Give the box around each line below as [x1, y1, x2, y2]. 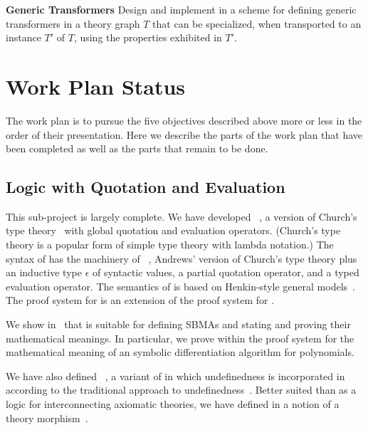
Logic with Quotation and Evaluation [6, 176, 285, 198]
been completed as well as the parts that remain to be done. [6, 141, 268, 156]
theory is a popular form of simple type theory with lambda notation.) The [6, 237, 334, 252]
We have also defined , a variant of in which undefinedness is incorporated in [6, 368, 345, 383]
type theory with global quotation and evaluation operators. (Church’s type [6, 223, 341, 238]
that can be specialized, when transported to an [152, 16, 362, 31]
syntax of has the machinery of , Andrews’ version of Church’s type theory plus [6, 251, 357, 266]
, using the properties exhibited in [73, 30, 222, 45]
